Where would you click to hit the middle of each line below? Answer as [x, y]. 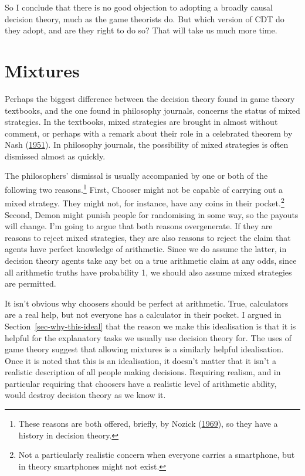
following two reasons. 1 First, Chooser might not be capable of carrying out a [144, 188]
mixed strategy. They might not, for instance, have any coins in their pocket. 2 [145, 202]
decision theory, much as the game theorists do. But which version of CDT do [145, 18]
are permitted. [30, 283]
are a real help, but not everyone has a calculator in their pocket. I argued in [143, 314]
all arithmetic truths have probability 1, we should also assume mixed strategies [148, 272]
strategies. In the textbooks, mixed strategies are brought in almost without [141, 122]
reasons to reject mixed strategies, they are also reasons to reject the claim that [148, 237]
